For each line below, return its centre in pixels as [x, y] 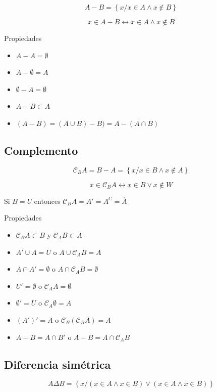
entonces [47, 201]
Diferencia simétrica [58, 364]
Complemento [41, 150]
